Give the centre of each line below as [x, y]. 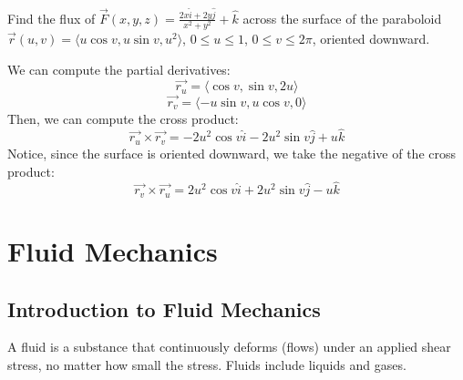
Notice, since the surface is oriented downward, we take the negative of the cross [232, 153]
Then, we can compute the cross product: [123, 118]
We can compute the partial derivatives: [119, 69]
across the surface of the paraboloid [342, 18]
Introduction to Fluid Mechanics [164, 308]
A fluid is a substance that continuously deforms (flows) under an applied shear [229, 347]
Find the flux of [51, 18]
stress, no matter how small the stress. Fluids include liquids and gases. [207, 364]
